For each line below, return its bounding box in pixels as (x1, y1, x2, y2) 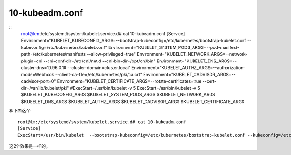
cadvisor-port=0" (21, 78, 56, 84)
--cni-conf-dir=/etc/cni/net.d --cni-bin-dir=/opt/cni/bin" (43, 58, 156, 64)
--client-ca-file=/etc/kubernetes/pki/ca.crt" (55, 72, 143, 77)
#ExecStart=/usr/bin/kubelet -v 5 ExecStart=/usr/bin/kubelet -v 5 (70, 85, 200, 91)
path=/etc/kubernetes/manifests (21, 51, 86, 57)
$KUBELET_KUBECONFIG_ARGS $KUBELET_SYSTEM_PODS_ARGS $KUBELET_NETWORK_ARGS (21, 92, 215, 98)
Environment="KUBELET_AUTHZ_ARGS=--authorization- (131, 64, 245, 70)
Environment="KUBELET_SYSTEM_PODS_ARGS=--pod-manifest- (108, 44, 240, 50)
